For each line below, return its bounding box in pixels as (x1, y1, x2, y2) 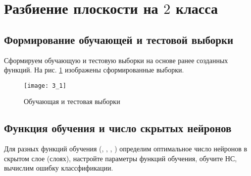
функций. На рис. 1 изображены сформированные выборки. (4, 65, 184, 75)
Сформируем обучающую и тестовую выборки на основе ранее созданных (4, 55, 228, 65)
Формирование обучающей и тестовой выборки (4, 32, 234, 47)
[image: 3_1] (24, 82, 66, 89)
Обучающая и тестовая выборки (24, 96, 120, 106)
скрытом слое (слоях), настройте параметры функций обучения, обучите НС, (4, 153, 237, 163)
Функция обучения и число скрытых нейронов (4, 120, 232, 136)
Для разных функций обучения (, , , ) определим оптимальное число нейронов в (4, 143, 248, 154)
